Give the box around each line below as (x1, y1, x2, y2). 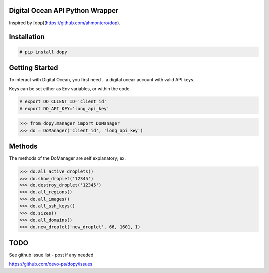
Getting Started (9, 63, 58, 72)
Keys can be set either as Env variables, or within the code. (9, 86, 131, 91)
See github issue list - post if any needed (9, 252, 94, 258)
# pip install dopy (19, 49, 67, 55)
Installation (9, 33, 45, 41)
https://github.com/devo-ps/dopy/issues (9, 261, 93, 267)
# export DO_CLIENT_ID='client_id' (19, 99, 107, 104)
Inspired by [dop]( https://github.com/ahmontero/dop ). (9, 20, 121, 26)
